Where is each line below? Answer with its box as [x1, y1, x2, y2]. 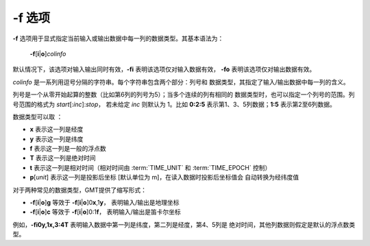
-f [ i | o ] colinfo [29, 49, 66, 58]
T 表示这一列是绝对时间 [29, 154, 96, 162]
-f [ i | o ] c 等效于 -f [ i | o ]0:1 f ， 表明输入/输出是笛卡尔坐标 [29, 208, 182, 216]
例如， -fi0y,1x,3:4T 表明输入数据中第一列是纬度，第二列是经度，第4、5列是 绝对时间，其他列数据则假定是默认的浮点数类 [12, 220, 356, 229]
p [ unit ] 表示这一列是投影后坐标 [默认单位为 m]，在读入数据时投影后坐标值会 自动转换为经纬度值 [29, 173, 299, 182]
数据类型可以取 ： [12, 112, 63, 121]
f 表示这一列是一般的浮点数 [29, 145, 106, 153]
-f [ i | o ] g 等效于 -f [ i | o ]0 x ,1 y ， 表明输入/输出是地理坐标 [29, 199, 180, 207]
